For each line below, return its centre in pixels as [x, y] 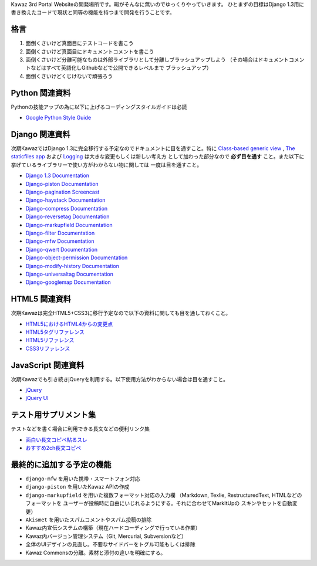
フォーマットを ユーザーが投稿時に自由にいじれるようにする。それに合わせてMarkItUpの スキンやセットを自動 [159, 503]
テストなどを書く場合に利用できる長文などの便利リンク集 [80, 429]
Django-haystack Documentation [65, 200]
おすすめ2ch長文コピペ [53, 448]
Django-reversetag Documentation [68, 216]
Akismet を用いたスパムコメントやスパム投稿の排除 [89, 520]
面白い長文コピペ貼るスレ [56, 439]
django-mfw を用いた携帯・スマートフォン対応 [83, 479]
